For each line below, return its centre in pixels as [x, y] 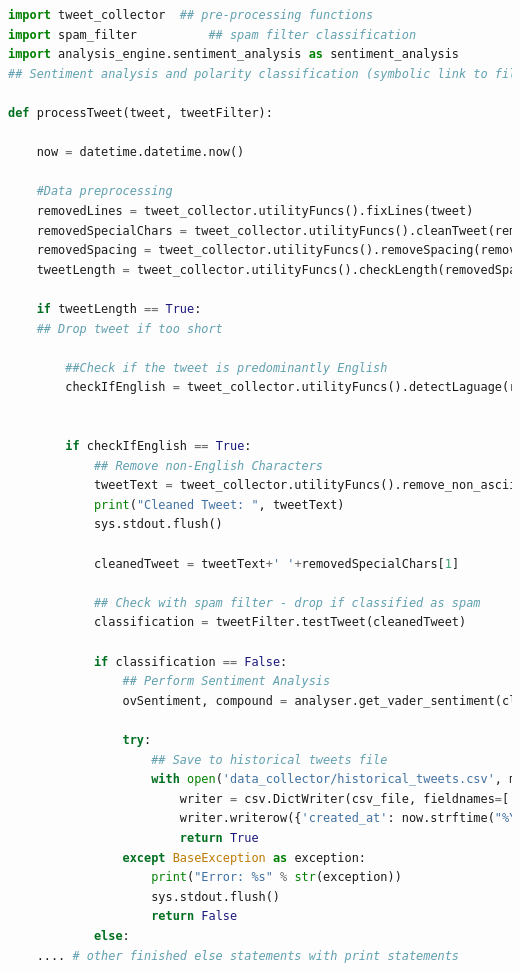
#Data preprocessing [104, 191]
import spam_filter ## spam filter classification [212, 34]
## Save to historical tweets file [269, 759]
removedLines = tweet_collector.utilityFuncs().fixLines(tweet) [255, 210]
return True [219, 837]
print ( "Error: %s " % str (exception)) [276, 877]
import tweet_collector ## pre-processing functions [191, 15]
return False [194, 916]
